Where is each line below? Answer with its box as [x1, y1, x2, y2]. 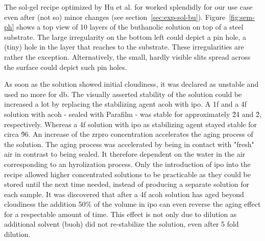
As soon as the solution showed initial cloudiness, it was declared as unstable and [4, 79, 259, 89]
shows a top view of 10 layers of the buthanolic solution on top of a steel [16, 21, 244, 32]
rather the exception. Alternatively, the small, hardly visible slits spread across [4, 51, 251, 62]
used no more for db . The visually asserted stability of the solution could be [4, 88, 242, 99]
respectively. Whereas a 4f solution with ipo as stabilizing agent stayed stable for [4, 118, 257, 129]
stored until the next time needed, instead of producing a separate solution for [4, 179, 249, 189]
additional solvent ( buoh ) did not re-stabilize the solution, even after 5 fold [4, 219, 239, 229]
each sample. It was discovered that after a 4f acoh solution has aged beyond [4, 188, 244, 199]
